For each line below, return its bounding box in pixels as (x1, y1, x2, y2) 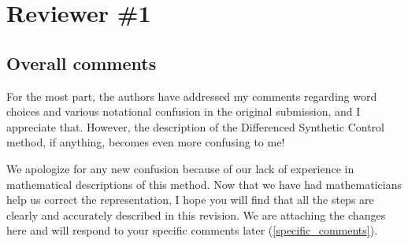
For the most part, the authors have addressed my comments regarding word (6, 87, 377, 104)
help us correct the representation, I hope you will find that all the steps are (6, 191, 374, 208)
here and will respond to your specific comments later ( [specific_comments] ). (6, 222, 378, 238)
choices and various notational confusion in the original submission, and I (6, 103, 361, 120)
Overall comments (6, 50, 157, 75)
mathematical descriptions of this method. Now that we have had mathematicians (6, 176, 402, 192)
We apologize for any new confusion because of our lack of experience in (6, 160, 354, 176)
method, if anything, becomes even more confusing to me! (6, 134, 285, 150)
